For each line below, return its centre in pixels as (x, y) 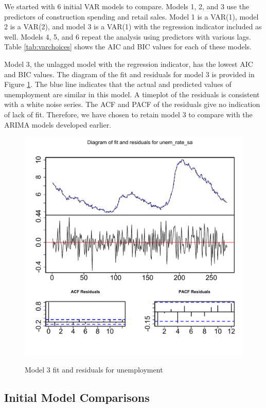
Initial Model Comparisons (77, 397)
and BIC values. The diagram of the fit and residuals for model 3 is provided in (129, 74)
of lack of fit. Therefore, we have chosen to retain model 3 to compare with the (128, 114)
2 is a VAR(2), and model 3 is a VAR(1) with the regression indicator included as (133, 26)
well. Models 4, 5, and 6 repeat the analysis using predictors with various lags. (128, 36)
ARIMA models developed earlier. (58, 124)
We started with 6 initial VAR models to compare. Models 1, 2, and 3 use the (127, 6)
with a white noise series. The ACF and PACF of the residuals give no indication (132, 104)
